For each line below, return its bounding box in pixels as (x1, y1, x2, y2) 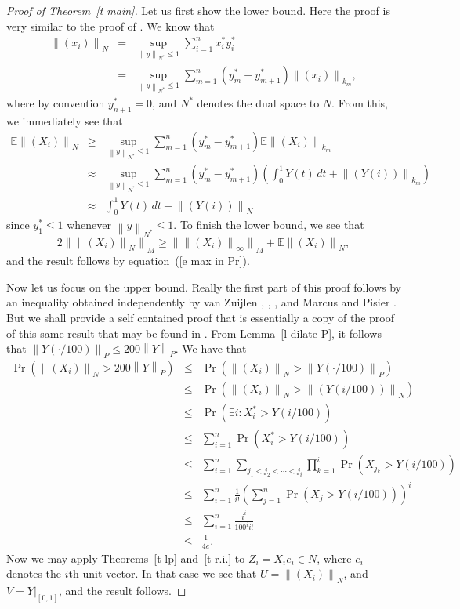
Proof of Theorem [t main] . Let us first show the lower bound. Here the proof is (6, 2, 390, 18)
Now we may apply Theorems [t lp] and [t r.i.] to (6, 549, 245, 566)
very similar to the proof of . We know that (6, 17, 215, 34)
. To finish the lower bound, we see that (173, 216, 364, 233)
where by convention (6, 95, 105, 111)
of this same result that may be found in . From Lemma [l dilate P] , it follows (6, 324, 382, 341)
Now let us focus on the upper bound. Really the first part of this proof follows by (6, 278, 401, 295)
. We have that (175, 340, 247, 357)
